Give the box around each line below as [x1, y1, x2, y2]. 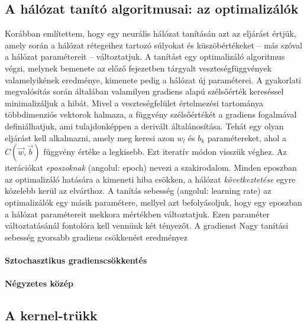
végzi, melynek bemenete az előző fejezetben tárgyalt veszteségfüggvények [5, 61, 272, 74]
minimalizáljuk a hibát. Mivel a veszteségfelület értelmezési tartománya [5, 96, 263, 109]
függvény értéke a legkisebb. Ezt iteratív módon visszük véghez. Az [43, 145, 287, 158]
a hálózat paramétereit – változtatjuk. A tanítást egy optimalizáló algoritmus [5, 50, 285, 63]
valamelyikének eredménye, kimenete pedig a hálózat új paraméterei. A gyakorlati [5, 73, 302, 86]
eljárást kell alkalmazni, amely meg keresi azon [5, 131, 174, 144]
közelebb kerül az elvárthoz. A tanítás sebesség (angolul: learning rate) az [5, 184, 272, 197]
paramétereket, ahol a [207, 131, 286, 144]
